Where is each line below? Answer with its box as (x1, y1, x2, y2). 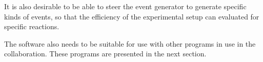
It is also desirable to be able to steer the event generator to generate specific (4, 1, 247, 11)
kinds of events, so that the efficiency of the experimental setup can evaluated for (4, 11, 259, 22)
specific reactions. (4, 21, 59, 32)
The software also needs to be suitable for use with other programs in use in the (4, 38, 256, 49)
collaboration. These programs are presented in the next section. (4, 48, 207, 59)
